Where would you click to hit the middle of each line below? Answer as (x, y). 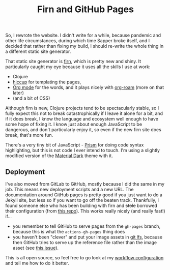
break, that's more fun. (29, 135)
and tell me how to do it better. (37, 263)
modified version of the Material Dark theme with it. (59, 156)
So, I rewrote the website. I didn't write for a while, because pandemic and (83, 35)
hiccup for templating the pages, (47, 82)
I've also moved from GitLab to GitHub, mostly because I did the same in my (85, 184)
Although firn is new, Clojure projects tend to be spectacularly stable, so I (82, 108)
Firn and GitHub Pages (86, 9)
